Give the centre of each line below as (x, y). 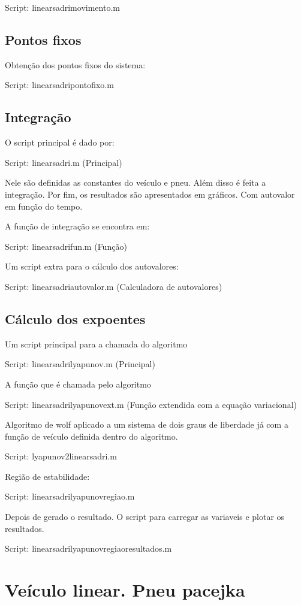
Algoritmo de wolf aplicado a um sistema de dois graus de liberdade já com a (147, 424)
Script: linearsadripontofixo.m (59, 85)
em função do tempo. (44, 206)
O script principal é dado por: (60, 142)
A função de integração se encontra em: (77, 226)
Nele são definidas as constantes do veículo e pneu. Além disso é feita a (136, 182)
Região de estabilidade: (47, 476)
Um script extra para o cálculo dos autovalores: (92, 266)
